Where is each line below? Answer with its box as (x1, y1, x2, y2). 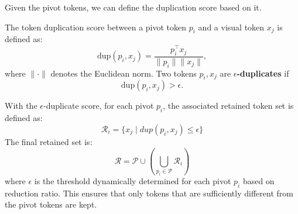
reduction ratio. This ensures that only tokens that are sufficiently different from (5, 187, 293, 199)
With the (5, 99, 37, 112)
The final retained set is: (5, 135, 93, 147)
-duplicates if (237, 67, 289, 79)
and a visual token (198, 20, 265, 33)
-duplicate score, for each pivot (43, 99, 154, 112)
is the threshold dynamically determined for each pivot (34, 175, 231, 187)
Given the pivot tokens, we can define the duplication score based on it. (5, 1, 262, 13)
